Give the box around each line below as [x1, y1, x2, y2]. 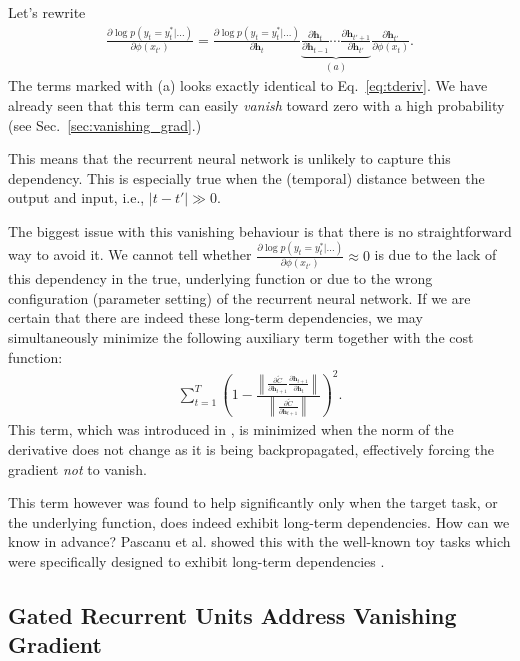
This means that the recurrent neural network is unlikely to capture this [8, 148, 451, 169]
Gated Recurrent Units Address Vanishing [8, 599, 457, 630]
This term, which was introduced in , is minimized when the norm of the [8, 419, 454, 440]
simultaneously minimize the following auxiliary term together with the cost [8, 326, 474, 347]
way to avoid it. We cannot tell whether [8, 244, 252, 265]
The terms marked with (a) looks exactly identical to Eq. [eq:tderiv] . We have [8, 75, 488, 96]
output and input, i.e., [8, 187, 145, 208]
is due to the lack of [374, 244, 497, 265]
